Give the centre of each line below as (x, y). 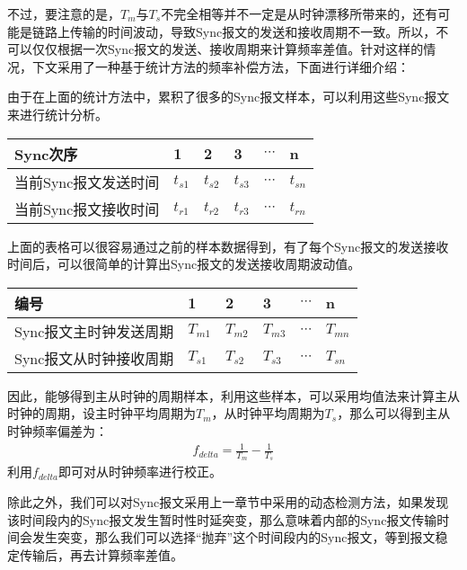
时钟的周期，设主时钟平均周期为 (101, 413)
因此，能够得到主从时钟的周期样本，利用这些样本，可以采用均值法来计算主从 (233, 395)
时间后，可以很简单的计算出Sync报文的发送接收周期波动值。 (184, 264)
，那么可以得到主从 (394, 413)
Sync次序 (46, 154)
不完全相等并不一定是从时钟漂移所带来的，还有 (300, 13)
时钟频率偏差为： (57, 430)
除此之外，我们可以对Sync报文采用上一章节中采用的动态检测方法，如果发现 (228, 501)
